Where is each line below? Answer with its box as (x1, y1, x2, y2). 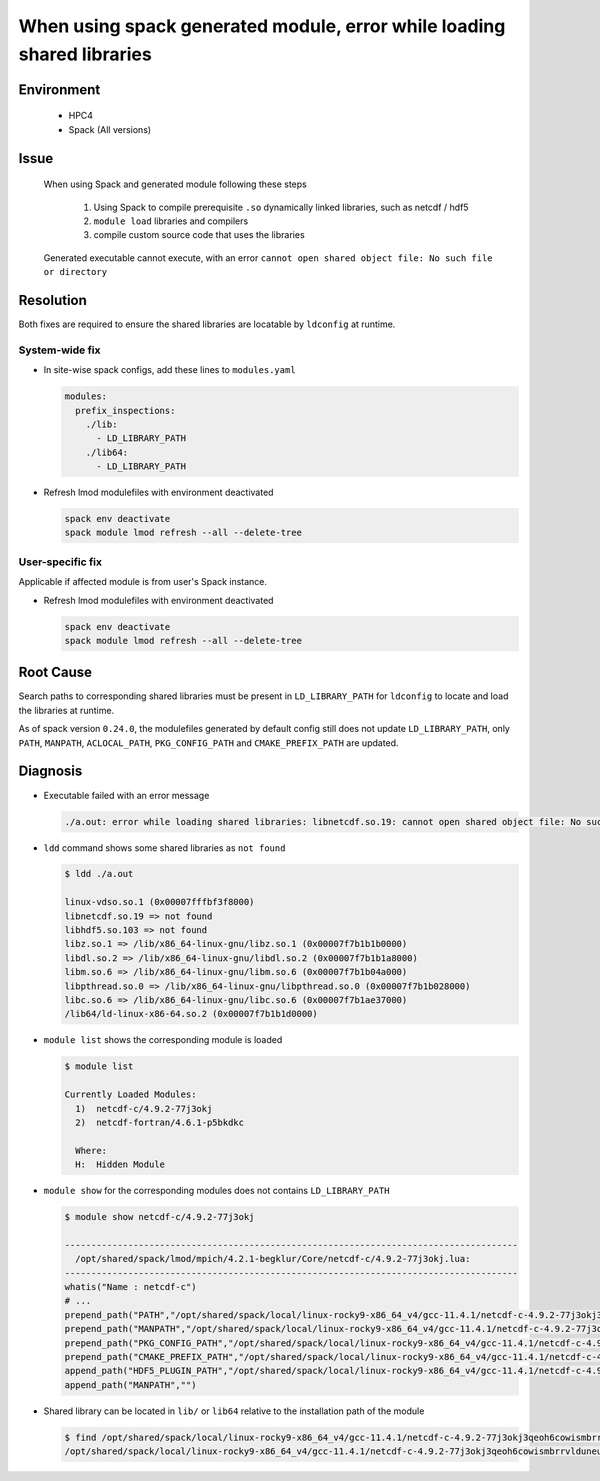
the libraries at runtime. (18, 704, 115, 716)
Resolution (18, 291, 87, 309)
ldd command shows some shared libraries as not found (43, 841, 286, 854)
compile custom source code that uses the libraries (93, 229, 305, 241)
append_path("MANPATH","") (64, 1379, 197, 1390)
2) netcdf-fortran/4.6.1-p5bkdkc (75, 1116, 245, 1128)
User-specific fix (18, 555, 103, 569)
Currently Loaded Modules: (64, 1089, 197, 1100)
